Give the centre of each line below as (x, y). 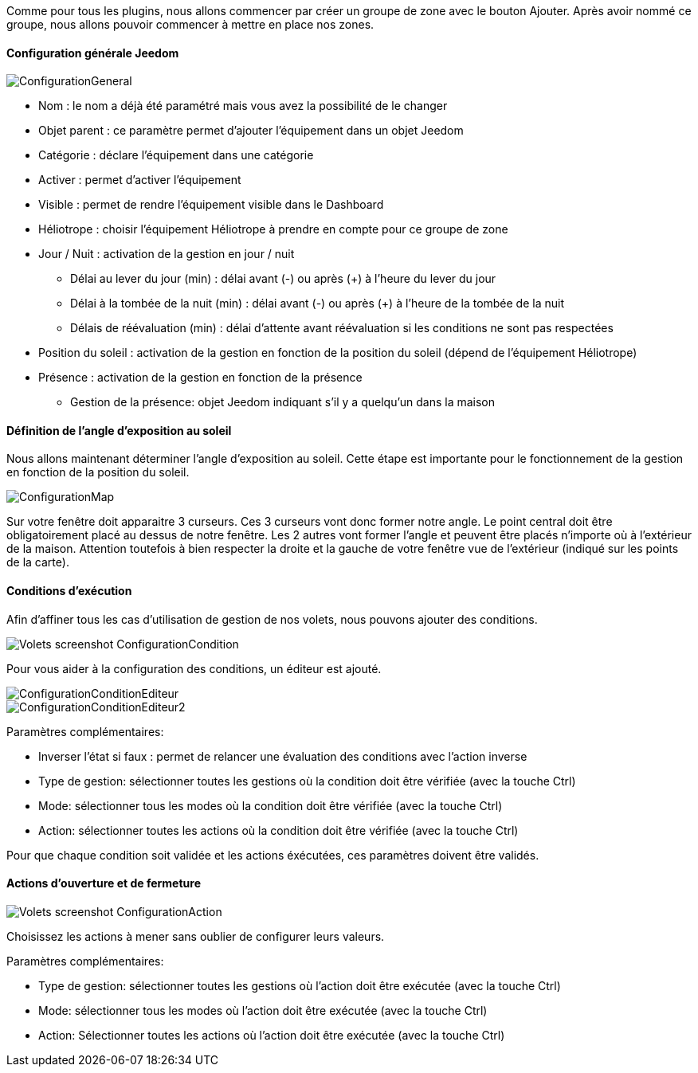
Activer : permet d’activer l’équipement (140, 180)
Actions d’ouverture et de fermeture (104, 883)
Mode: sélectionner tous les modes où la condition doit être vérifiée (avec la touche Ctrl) (271, 805)
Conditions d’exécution (69, 591)
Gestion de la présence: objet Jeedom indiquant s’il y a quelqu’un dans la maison (282, 402)
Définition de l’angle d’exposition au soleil (119, 430)
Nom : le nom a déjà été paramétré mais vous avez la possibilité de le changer (243, 106)
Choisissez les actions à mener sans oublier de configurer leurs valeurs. (196, 936)
